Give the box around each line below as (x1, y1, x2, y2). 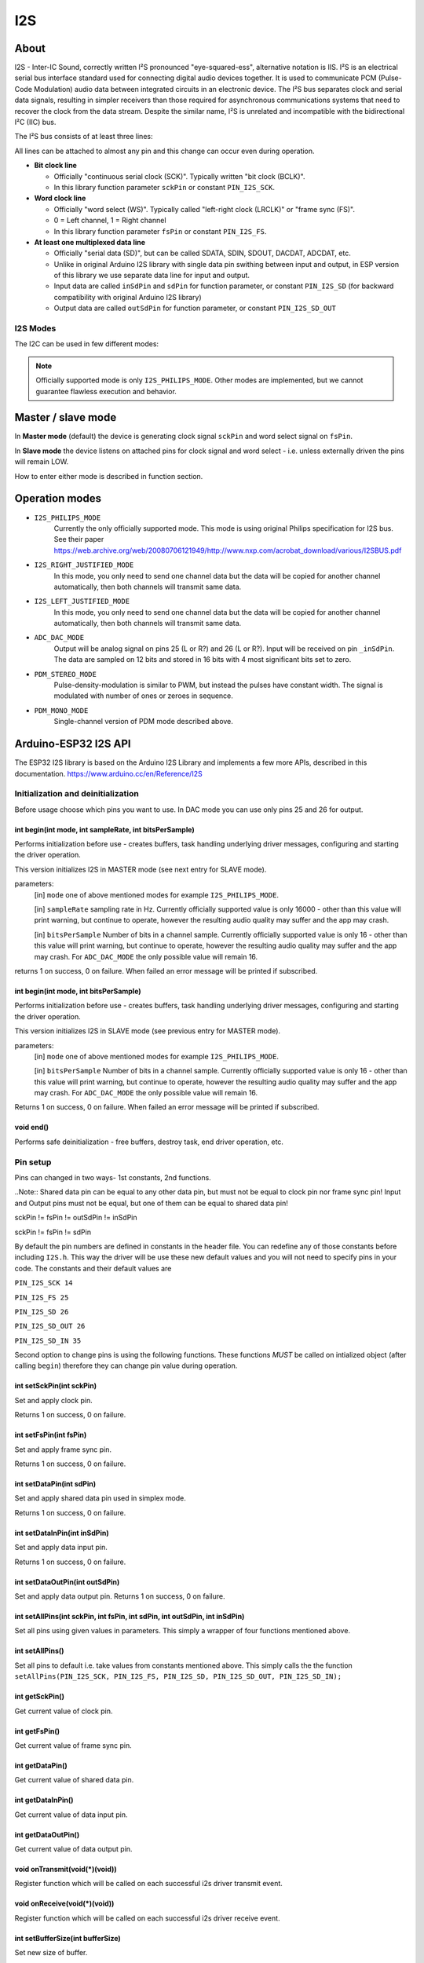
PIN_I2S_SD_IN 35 (14, 1336, 82, 1345)
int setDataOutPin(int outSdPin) (14, 1577, 120, 1586)
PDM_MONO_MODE (34, 706, 89, 715)
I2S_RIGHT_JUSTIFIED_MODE (34, 561, 134, 569)
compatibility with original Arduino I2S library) (53, 292, 202, 302)
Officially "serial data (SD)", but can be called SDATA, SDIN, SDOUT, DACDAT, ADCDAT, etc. (53, 248, 351, 258)
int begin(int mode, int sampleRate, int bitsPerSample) (14, 824, 196, 834)
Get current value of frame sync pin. (14, 1740, 133, 1750)
